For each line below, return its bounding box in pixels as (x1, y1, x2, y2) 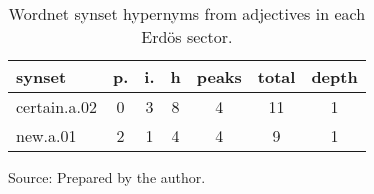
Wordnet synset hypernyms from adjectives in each (8, 2, 366, 25)
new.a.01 (16, 124, 77, 147)
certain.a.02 (16, 95, 97, 118)
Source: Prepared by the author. (8, 167, 206, 187)
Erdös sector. (141, 25, 233, 48)
